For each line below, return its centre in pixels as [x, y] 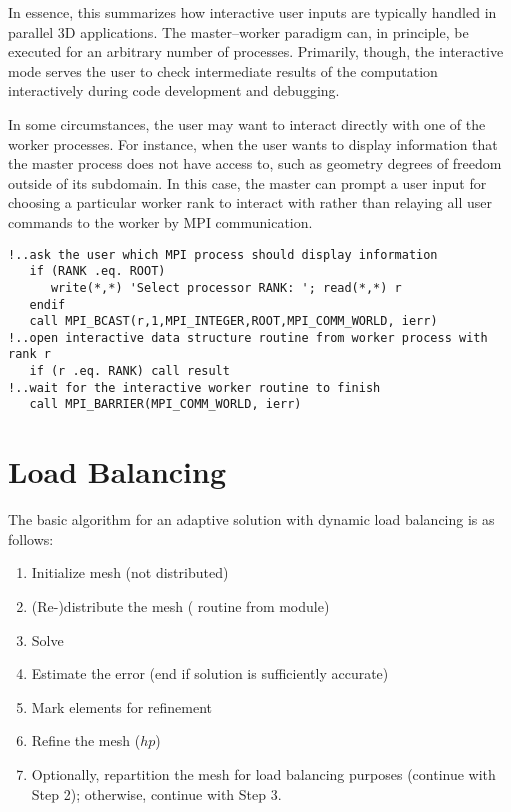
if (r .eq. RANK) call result [129, 371]
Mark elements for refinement [122, 706]
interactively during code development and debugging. [174, 90]
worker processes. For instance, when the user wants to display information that [253, 143]
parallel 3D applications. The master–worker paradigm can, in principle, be [238, 31]
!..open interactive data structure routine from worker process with [248, 337]
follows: [31, 538]
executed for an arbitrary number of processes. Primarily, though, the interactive [256, 51]
